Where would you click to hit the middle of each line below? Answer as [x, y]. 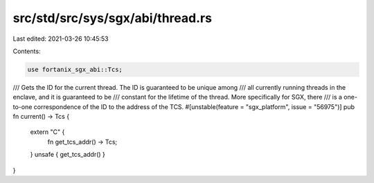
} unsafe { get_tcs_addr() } [68, 155]
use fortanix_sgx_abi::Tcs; [75, 69]
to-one [23, 106]
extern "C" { [47, 132]
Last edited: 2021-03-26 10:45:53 [61, 39]
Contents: [27, 51]
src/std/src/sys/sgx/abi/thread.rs [113, 18]
